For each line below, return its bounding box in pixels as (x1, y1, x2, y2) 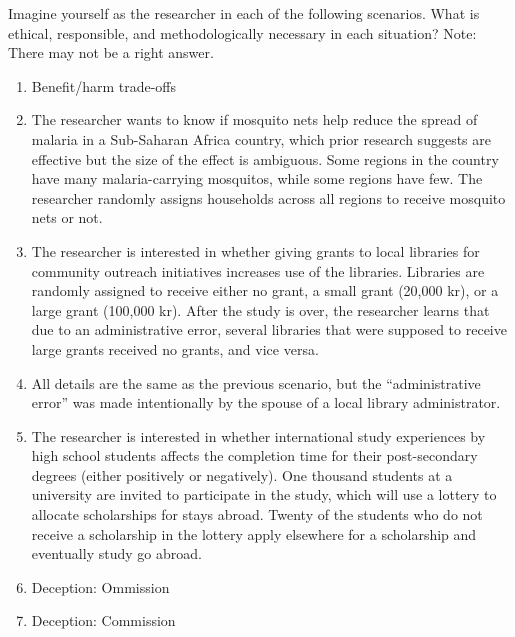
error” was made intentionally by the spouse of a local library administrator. (31, 392, 501, 413)
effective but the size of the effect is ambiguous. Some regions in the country (31, 148, 499, 169)
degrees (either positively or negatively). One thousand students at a (31, 464, 453, 485)
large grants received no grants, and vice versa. (31, 338, 319, 359)
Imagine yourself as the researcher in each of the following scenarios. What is (8, 3, 480, 23)
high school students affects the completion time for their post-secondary (31, 445, 478, 466)
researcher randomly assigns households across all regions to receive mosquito (31, 187, 506, 208)
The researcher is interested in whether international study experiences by (31, 425, 486, 446)
